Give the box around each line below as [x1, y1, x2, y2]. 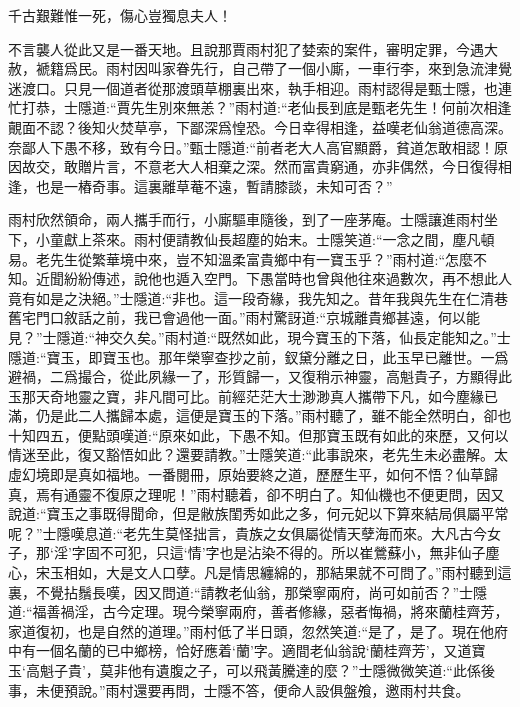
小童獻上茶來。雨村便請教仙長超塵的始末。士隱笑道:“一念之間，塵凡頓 [35, 228, 495, 249]
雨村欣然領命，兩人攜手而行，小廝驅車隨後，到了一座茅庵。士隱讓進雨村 [8, 209, 484, 230]
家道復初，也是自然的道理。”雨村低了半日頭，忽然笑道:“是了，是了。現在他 [8, 620, 495, 641]
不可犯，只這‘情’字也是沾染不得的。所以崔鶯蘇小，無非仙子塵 [99, 542, 500, 563]
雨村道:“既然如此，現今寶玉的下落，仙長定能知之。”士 [164, 326, 511, 347]
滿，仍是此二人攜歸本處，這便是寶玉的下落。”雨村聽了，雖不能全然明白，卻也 [8, 405, 512, 426]
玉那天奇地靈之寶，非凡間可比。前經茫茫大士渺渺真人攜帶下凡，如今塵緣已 [8, 385, 498, 406]
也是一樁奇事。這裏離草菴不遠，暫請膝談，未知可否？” [35, 175, 393, 196]
